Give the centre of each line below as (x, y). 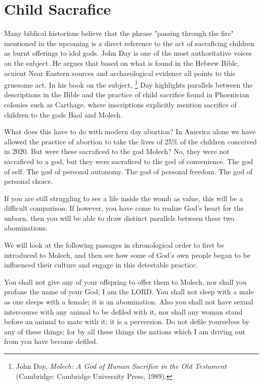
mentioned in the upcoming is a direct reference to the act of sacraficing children (129, 43)
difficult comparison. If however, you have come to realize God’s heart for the (124, 208)
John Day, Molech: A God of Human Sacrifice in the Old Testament (121, 366)
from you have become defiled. (51, 341)
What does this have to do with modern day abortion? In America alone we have (130, 131)
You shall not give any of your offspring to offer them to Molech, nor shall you (125, 281)
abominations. (26, 228)
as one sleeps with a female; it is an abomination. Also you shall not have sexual (129, 302)
